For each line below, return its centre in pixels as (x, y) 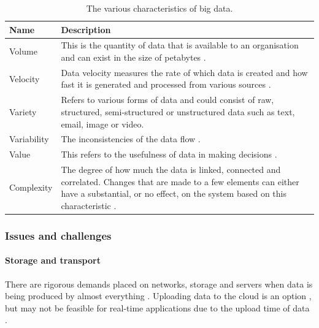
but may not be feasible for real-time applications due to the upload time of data (157, 307)
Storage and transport (53, 260)
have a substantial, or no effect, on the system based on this (174, 193)
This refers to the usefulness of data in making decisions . (169, 154)
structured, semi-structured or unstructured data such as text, (178, 111)
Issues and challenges (58, 235)
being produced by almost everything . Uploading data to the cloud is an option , (158, 296)
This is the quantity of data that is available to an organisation (180, 45)
